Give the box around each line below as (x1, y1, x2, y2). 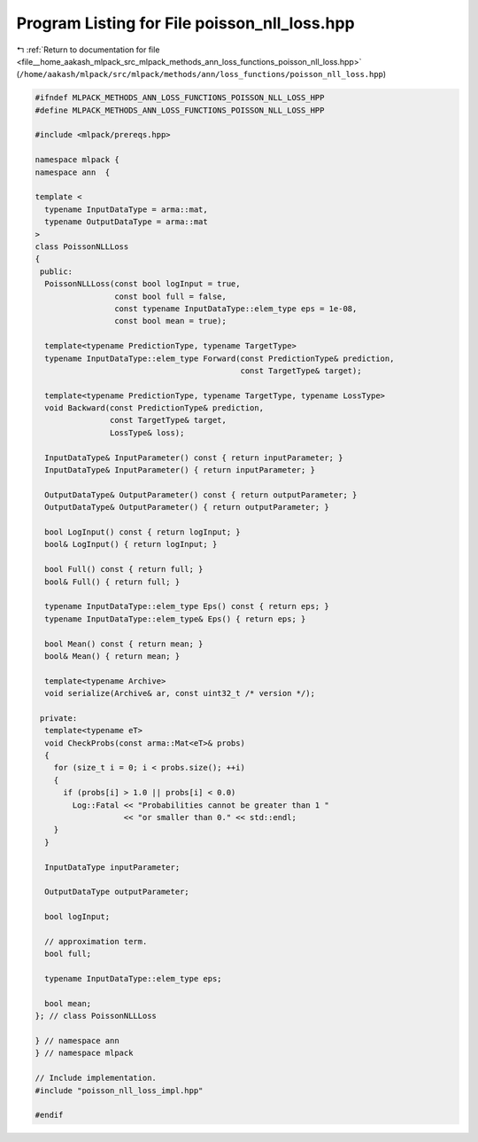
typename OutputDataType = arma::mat (44, 217, 208, 227)
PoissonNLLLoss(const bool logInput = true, (44, 279, 241, 289)
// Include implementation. (35, 1073, 157, 1083)
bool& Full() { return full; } (44, 576, 181, 587)
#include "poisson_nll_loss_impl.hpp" (35, 1085, 204, 1095)
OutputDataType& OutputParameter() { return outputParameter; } (44, 502, 329, 512)
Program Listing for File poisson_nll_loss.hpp (16, 13, 355, 33)
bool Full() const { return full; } (44, 564, 204, 575)
